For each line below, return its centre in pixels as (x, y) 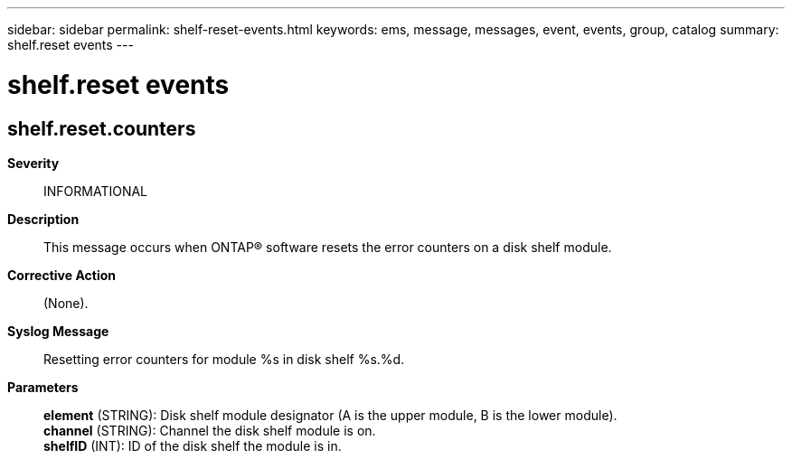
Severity (33, 163)
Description (43, 219)
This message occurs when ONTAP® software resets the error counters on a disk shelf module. (328, 247)
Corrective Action (61, 275)
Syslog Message (58, 331)
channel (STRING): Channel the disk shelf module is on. (210, 430)
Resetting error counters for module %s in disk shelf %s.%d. (224, 359)
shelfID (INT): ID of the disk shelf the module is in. (193, 445)
